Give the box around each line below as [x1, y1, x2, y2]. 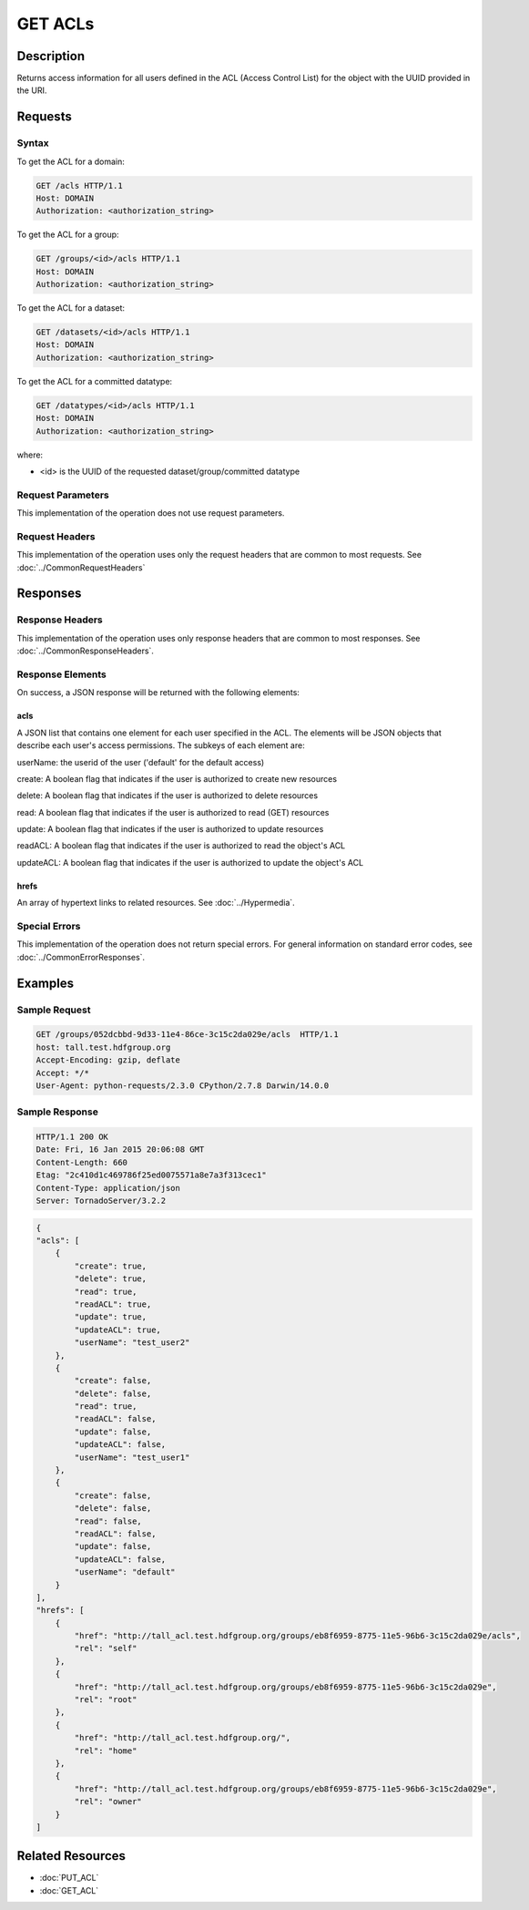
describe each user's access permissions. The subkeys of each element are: [16, 740, 305, 751]
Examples [16, 975, 75, 991]
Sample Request [16, 1003, 91, 1016]
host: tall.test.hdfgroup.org [36, 1042, 171, 1053]
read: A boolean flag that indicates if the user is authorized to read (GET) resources [16, 806, 330, 817]
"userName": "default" [74, 1567, 177, 1577]
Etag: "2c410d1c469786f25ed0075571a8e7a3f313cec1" [36, 1170, 268, 1180]
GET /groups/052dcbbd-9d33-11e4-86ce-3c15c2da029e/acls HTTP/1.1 [36, 1030, 339, 1040]
